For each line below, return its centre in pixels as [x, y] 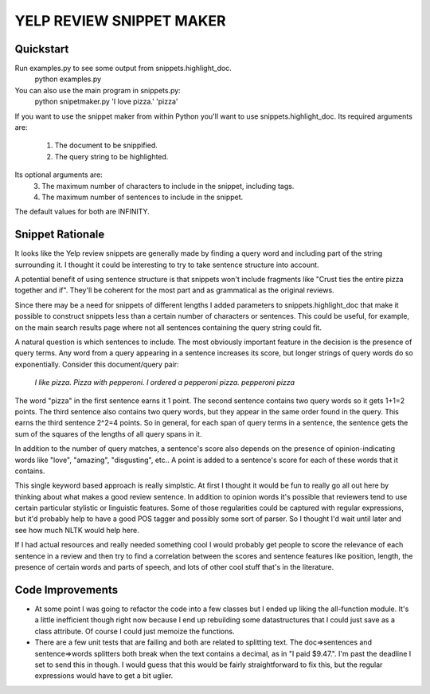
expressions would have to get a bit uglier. [104, 676]
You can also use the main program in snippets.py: [98, 90]
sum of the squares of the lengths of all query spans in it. [108, 433]
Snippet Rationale [60, 235]
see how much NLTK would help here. [77, 530]
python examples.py [68, 79]
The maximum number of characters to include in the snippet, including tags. [168, 186]
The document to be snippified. [106, 145]
